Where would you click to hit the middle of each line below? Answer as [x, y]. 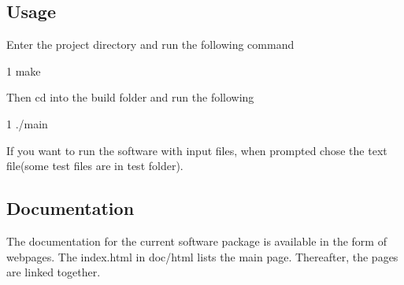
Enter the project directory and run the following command [150, 44]
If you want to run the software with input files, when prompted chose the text [197, 150]
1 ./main [27, 123]
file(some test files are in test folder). [95, 166]
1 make [24, 70]
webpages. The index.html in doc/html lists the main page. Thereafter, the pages [202, 256]
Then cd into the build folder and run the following [130, 97]
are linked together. [54, 272]
